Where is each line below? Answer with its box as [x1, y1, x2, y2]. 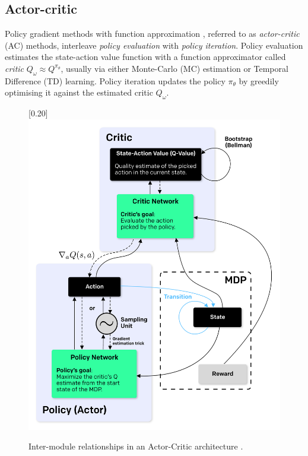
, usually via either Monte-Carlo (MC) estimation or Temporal [61, 62, 288, 74]
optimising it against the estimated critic [5, 86, 153, 99]
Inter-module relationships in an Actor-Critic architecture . [28, 440, 243, 452]
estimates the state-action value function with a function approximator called [5, 50, 286, 63]
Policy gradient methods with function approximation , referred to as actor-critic [5, 27, 300, 40]
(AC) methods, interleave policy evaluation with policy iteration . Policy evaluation [5, 39, 303, 51]
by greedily [239, 74, 279, 87]
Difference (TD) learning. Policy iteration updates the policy [5, 74, 226, 87]
